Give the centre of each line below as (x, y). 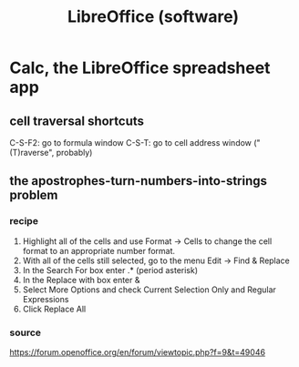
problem (34, 195)
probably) (74, 153)
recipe (24, 221)
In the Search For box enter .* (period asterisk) (110, 270)
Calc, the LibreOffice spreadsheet (140, 68)
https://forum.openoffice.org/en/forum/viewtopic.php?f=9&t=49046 (138, 352)
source (26, 332)
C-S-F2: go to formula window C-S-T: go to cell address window (131, 143)
